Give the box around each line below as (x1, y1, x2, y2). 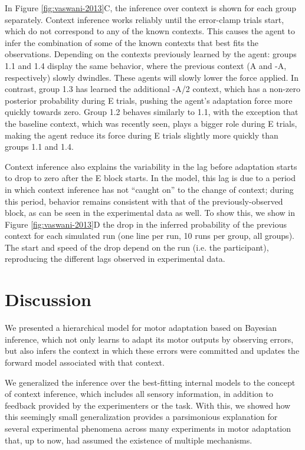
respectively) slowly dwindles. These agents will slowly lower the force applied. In (5, 71, 299, 83)
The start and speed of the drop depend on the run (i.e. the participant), (5, 241, 269, 253)
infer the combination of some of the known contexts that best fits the (5, 36, 259, 48)
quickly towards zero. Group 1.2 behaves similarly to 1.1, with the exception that (5, 106, 299, 118)
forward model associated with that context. (5, 356, 165, 368)
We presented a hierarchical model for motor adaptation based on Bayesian (5, 321, 277, 334)
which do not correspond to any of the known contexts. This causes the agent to (5, 25, 295, 37)
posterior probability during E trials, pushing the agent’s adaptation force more (5, 94, 293, 106)
